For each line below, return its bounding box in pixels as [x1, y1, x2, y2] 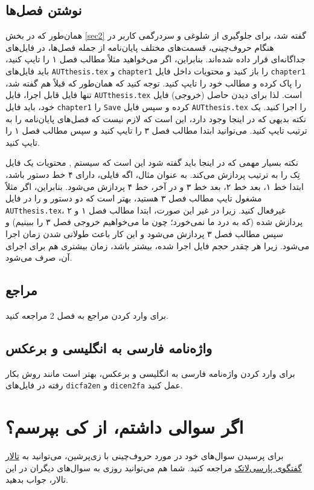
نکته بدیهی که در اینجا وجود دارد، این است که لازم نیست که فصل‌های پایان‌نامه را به [5, 112, 307, 125]
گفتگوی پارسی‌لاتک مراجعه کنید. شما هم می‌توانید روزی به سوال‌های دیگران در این [5, 461, 302, 474]
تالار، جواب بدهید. [5, 473, 68, 486]
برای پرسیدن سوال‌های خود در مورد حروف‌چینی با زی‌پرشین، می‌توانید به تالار [5, 449, 284, 462]
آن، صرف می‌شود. [5, 251, 72, 264]
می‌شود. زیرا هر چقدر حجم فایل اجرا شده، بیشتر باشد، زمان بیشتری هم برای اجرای [5, 239, 310, 252]
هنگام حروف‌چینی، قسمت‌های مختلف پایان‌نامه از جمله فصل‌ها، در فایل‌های [5, 41, 274, 53]
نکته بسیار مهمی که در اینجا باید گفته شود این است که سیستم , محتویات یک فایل [5, 156, 298, 169]
